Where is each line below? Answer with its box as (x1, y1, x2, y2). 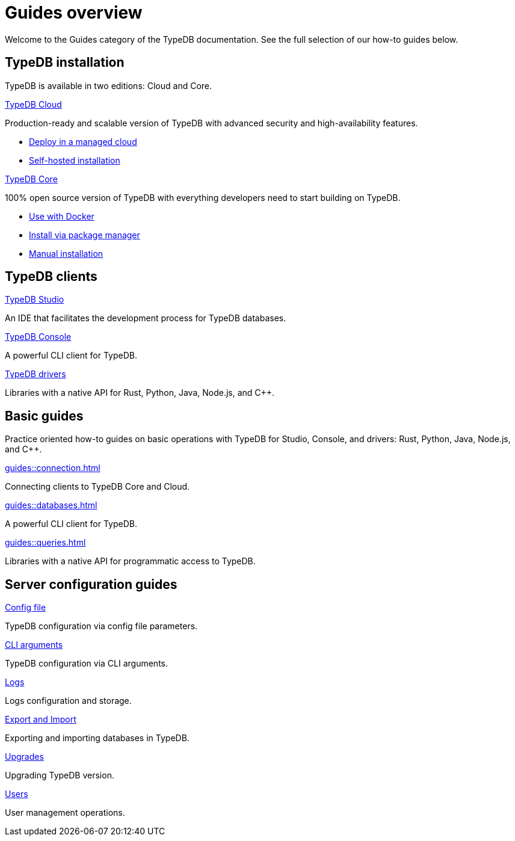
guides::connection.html (5, 463, 100, 473)
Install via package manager (29, 229, 140, 240)
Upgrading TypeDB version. (5, 770, 114, 781)
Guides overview (5, 2, 143, 23)
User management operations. (5, 807, 125, 818)
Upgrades (5, 751, 44, 762)
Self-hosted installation (29, 155, 120, 165)
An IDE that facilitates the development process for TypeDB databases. (5, 313, 286, 324)
